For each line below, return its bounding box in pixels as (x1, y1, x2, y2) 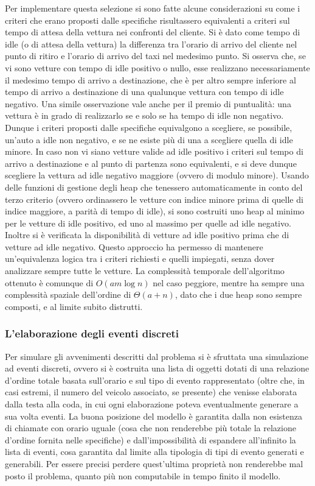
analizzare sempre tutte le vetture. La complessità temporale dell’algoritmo (5, 264, 285, 277)
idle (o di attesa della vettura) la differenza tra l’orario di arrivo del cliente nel (5, 37, 297, 50)
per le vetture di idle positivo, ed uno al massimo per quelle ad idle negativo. (5, 216, 291, 229)
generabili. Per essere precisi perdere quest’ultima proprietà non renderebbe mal (5, 457, 303, 470)
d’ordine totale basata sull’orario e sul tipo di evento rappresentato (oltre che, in (5, 373, 305, 386)
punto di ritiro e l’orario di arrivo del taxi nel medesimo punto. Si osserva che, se (5, 49, 306, 62)
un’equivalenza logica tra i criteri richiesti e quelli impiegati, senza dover (5, 252, 275, 265)
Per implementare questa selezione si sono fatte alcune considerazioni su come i (5, 2, 300, 14)
